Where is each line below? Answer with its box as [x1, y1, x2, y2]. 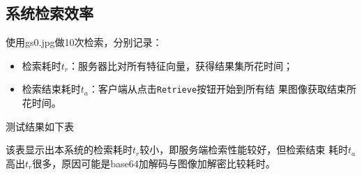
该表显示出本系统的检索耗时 [6, 142, 133, 157]
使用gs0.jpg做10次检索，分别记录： [6, 35, 163, 50]
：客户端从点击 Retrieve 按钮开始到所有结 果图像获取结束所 [88, 82, 356, 96]
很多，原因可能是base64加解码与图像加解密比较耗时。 [32, 155, 276, 170]
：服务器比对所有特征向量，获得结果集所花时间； [68, 58, 294, 73]
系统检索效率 [6, 2, 93, 24]
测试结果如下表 [6, 119, 74, 133]
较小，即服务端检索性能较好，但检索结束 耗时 [139, 142, 348, 157]
